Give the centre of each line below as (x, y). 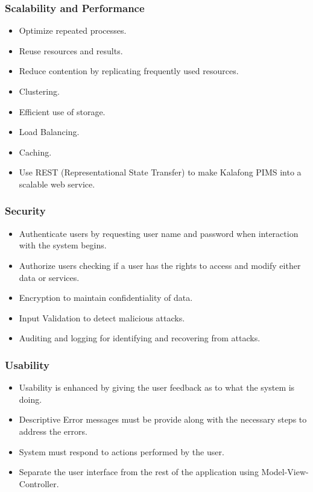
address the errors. (53, 431)
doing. (30, 399)
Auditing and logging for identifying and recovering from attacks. (140, 338)
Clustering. (39, 91)
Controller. (39, 483)
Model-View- (285, 472)
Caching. (35, 152)
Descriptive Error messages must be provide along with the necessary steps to (163, 419)
